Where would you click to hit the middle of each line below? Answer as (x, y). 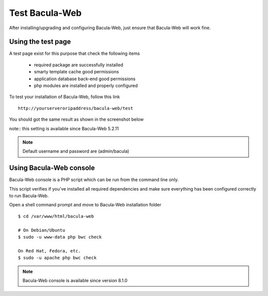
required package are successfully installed (79, 65)
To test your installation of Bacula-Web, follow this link (65, 97)
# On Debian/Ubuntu (42, 230)
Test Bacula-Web (45, 13)
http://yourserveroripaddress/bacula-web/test (76, 108)
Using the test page (40, 42)
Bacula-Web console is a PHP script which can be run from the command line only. (94, 180)
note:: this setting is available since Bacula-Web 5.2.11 (64, 128)
